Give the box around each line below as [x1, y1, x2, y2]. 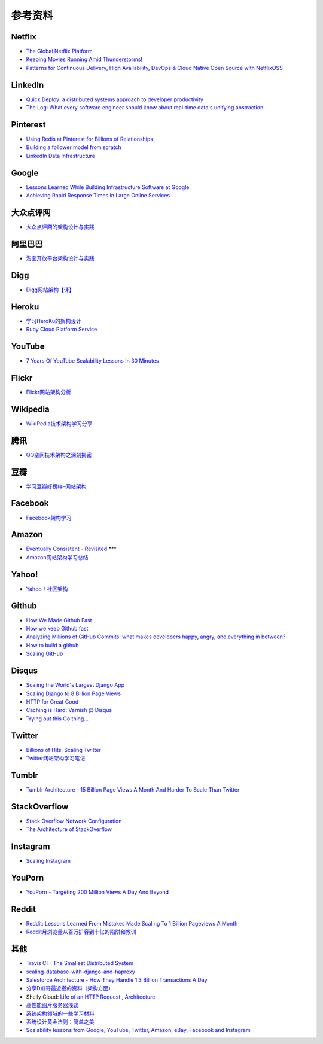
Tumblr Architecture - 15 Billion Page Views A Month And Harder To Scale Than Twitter [26, 786, 240, 793]
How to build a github [26, 641, 79, 649]
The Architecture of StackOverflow [26, 826, 112, 833]
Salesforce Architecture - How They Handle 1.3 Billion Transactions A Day [26, 976, 208, 984]
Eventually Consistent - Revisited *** [26, 545, 117, 553]
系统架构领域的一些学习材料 [26, 1010, 95, 1017]
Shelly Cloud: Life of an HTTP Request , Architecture [26, 993, 156, 1000]
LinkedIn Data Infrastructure [26, 152, 95, 159]
